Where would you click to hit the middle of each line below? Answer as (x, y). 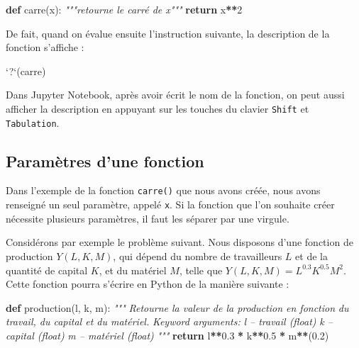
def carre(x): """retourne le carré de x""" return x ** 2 (124, 9)
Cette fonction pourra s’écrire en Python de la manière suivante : (148, 284)
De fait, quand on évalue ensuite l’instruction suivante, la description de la (168, 33)
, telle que (201, 270)
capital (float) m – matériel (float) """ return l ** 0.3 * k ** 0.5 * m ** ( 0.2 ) (167, 335)
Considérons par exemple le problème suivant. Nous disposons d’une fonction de (179, 242)
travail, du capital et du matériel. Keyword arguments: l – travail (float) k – (169, 321)
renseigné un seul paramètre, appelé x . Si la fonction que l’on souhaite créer (170, 204)
